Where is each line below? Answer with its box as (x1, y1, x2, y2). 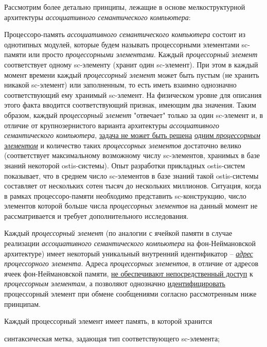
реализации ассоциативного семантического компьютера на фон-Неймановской (4, 238, 256, 249)
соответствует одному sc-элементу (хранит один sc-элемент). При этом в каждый (4, 59, 258, 70)
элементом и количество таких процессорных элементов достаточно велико (4, 140, 241, 150)
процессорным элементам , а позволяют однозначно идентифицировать (4, 278, 225, 289)
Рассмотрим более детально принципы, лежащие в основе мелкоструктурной (4, 2, 245, 12)
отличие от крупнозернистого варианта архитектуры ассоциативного (4, 119, 219, 130)
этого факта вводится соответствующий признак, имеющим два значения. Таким (4, 99, 256, 110)
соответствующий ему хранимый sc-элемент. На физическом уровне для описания (4, 89, 262, 100)
